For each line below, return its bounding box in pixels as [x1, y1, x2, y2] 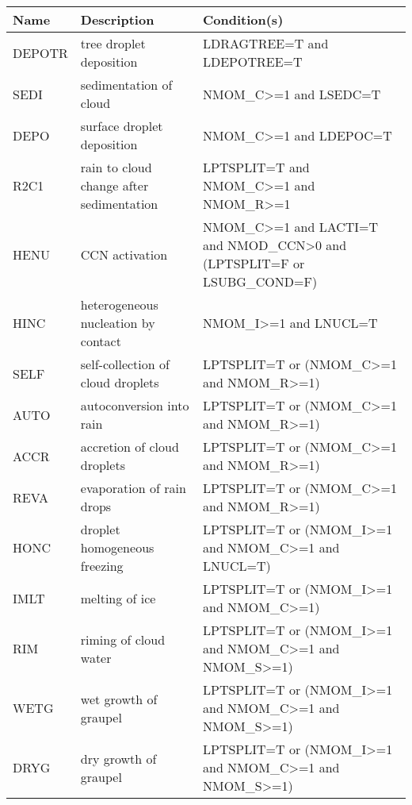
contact [80, 332, 121, 350]
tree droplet [80, 34, 146, 52]
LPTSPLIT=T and [202, 158, 310, 176]
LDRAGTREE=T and [202, 34, 329, 52]
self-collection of [80, 355, 170, 373]
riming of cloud [80, 630, 166, 649]
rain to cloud [80, 158, 152, 176]
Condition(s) [202, 10, 284, 29]
